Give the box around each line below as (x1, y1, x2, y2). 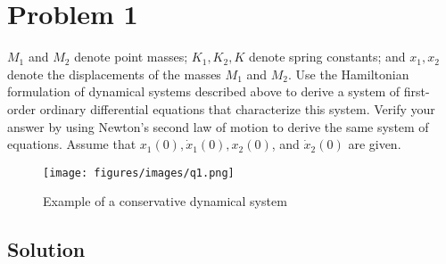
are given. (348, 135, 401, 153)
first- (403, 82, 430, 101)
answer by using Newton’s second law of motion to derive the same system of (7, 117, 429, 136)
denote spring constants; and (248, 47, 406, 66)
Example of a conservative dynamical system (43, 192, 287, 210)
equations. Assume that (7, 135, 136, 153)
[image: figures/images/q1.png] (43, 166, 235, 179)
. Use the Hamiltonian (288, 64, 409, 83)
